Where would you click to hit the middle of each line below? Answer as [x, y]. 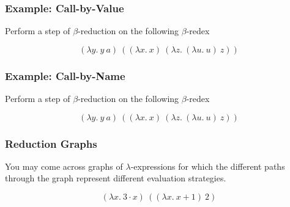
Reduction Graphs [51, 143]
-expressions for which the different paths [208, 166]
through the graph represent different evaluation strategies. [116, 178]
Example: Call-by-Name [65, 75]
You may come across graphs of [64, 166]
